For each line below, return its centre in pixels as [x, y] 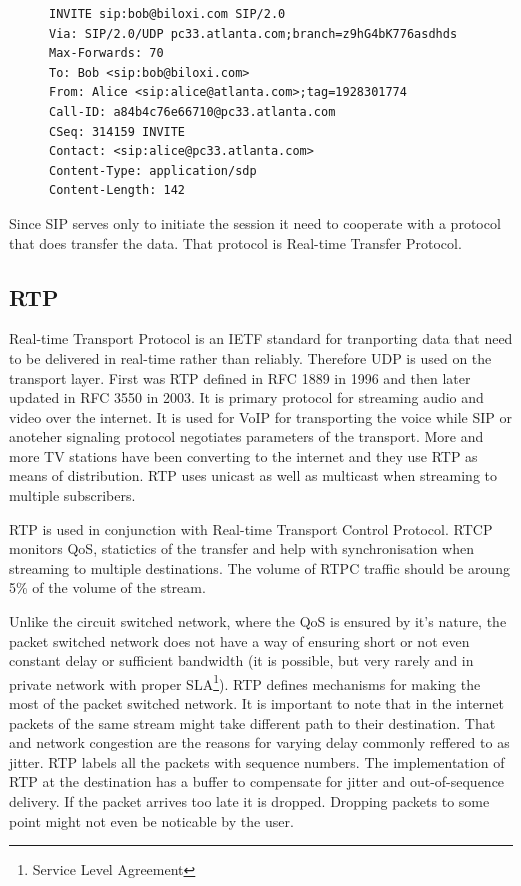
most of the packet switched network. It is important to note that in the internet [256, 703]
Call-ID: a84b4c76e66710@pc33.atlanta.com [192, 111]
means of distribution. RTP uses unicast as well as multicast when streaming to [253, 475]
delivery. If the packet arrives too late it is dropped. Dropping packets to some [249, 801]
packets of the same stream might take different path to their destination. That [252, 722]
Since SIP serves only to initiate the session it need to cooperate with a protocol [255, 222]
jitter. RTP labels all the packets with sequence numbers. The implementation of [257, 761]
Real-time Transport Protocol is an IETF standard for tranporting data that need [261, 338]
